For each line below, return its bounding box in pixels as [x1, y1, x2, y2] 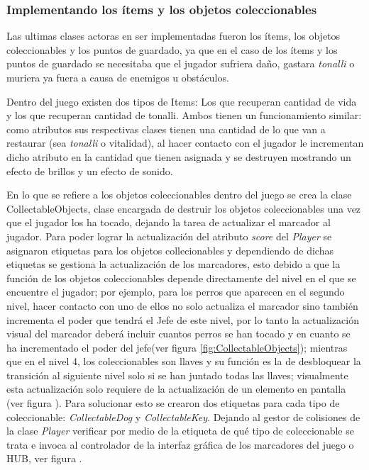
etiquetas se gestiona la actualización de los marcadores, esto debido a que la [6, 257, 341, 272]
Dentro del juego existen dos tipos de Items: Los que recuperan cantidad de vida [6, 94, 357, 108]
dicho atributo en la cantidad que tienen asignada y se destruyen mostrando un [6, 149, 351, 164]
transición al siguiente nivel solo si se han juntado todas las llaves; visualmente [6, 367, 348, 382]
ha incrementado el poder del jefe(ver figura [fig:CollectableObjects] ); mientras [6, 340, 348, 354]
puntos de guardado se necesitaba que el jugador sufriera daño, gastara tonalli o [6, 56, 355, 71]
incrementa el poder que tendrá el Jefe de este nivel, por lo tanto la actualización [6, 312, 360, 327]
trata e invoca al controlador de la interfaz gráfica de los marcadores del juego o [6, 437, 354, 452]
